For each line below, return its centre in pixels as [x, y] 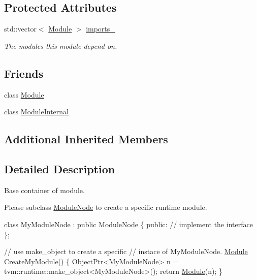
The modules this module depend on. [61, 45]
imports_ [101, 29]
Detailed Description [60, 168]
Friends [24, 73]
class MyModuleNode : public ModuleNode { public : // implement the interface [128, 224]
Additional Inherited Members [86, 139]
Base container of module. [44, 190]
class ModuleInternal [36, 112]
